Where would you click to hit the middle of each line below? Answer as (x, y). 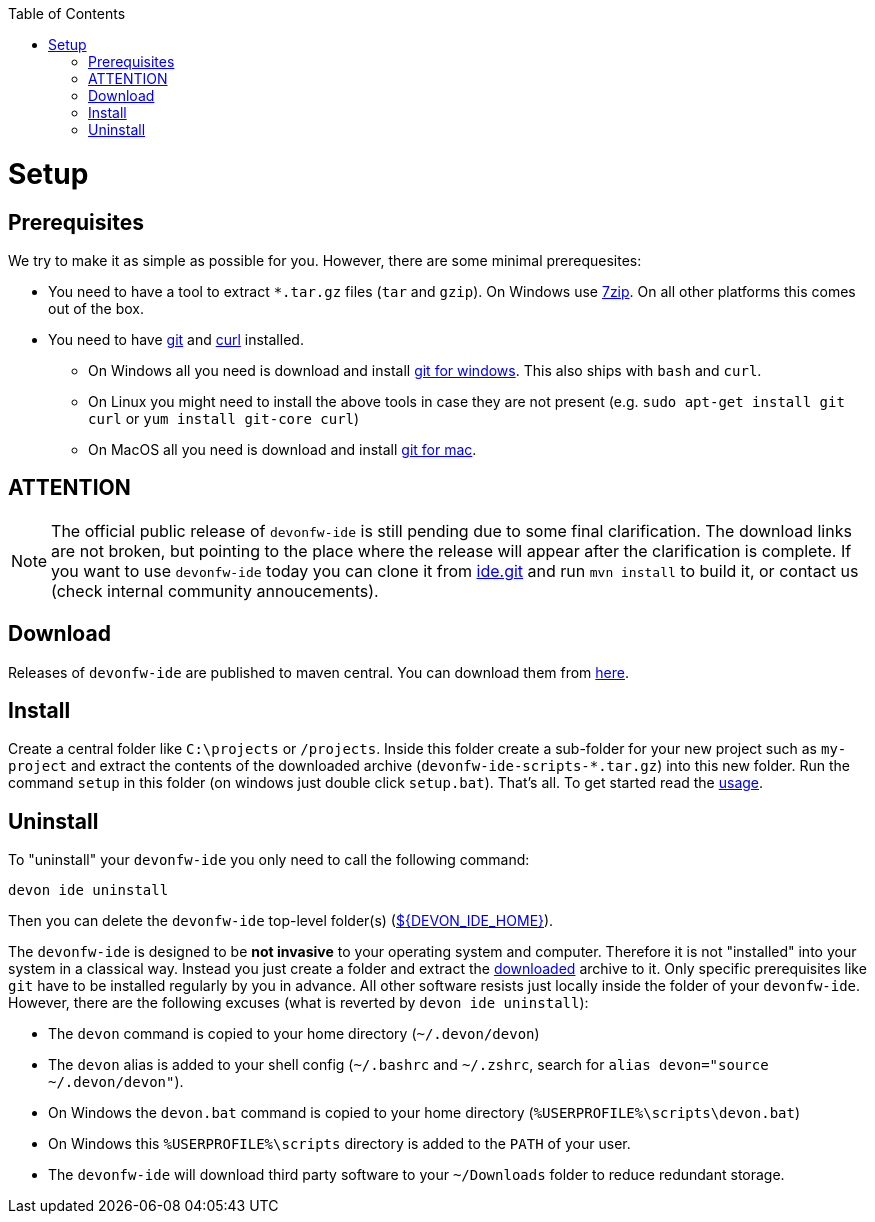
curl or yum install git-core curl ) (224, 418)
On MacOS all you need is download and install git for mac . (282, 449)
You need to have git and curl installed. (176, 339)
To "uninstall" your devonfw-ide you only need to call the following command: (269, 860)
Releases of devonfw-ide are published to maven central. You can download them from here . (318, 672)
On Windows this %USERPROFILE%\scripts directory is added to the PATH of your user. (339, 1144)
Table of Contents (67, 13)
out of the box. (96, 308)
